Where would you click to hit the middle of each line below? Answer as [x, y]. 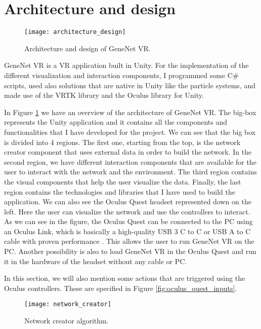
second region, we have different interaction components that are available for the [130, 161]
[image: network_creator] [68, 304]
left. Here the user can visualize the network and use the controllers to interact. [127, 211]
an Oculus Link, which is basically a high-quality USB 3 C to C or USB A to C [127, 231]
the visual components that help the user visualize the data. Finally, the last [123, 181]
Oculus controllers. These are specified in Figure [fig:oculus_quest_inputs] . [121, 288]
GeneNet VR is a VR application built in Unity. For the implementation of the [126, 65]
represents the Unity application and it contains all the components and [116, 122]
